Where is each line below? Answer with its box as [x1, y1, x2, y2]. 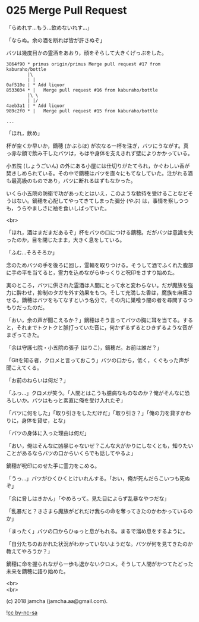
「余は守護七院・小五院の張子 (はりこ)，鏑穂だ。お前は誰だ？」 [6, 344, 162, 351]
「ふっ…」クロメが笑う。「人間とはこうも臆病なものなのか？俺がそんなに [6, 389, 185, 396]
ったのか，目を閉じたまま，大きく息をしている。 [6, 236, 125, 243]
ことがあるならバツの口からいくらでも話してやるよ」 [6, 450, 137, 457]
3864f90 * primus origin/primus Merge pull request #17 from [6, 61, 161, 67]
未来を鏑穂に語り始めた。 [6, 567, 69, 574]
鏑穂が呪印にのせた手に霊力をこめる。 [6, 462, 100, 469]
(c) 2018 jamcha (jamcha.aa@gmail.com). [6, 597, 108, 604]
